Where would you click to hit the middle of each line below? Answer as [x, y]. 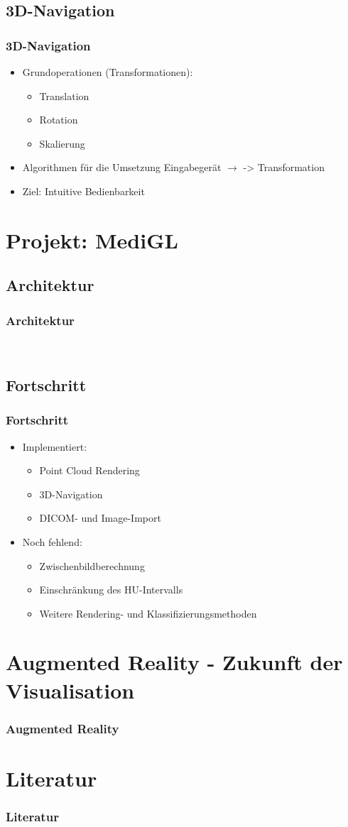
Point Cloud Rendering [89, 470]
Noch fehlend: [52, 541]
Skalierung [62, 143]
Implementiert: [55, 446]
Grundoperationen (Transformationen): [108, 72]
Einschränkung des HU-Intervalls [111, 590]
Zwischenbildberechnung [92, 565]
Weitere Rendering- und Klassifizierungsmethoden [148, 613]
